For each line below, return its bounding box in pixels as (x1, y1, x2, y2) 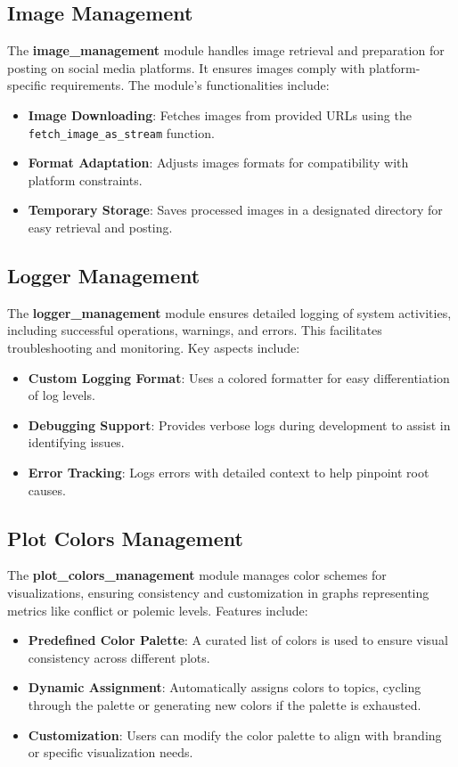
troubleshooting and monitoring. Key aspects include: (7, 339, 300, 356)
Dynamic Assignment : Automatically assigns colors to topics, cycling (28, 678, 421, 697)
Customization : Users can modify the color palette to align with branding (28, 725, 442, 744)
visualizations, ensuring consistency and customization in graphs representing (7, 583, 429, 601)
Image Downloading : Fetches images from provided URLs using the (28, 105, 412, 124)
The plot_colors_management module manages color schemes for (7, 566, 387, 584)
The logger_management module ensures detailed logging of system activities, (7, 303, 452, 322)
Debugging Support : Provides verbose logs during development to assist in (28, 415, 451, 434)
